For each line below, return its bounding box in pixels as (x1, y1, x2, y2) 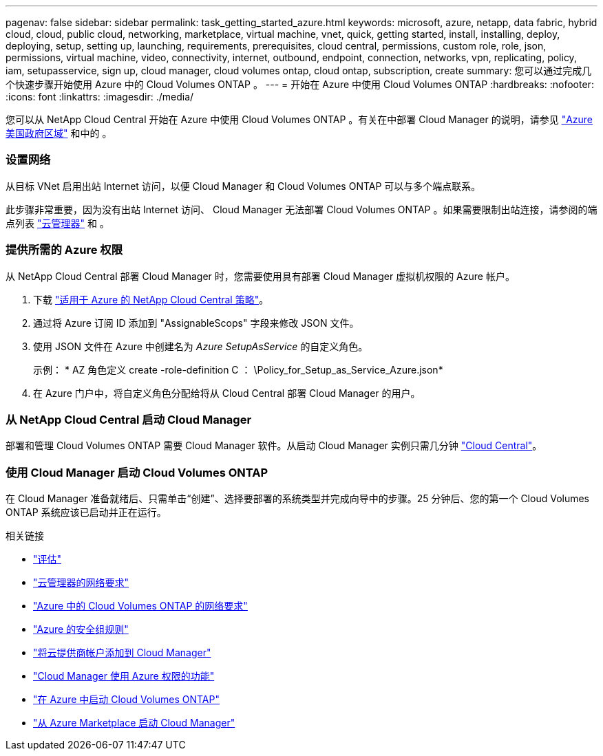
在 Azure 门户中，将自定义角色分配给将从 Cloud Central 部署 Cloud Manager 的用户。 (33, 387, 421, 399)
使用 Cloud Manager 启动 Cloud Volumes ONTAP (6, 465, 268, 479)
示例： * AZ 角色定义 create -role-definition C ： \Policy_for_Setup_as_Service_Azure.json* (33, 363, 443, 376)
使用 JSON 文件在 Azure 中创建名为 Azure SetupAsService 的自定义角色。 (33, 340, 368, 352)
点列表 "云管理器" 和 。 (6, 217, 109, 229)
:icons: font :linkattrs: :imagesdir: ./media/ (6, 91, 194, 102)
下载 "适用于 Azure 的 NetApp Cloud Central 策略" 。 (33, 293, 269, 305)
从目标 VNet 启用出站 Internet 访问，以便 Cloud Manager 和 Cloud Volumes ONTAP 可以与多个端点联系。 (6, 180, 481, 192)
